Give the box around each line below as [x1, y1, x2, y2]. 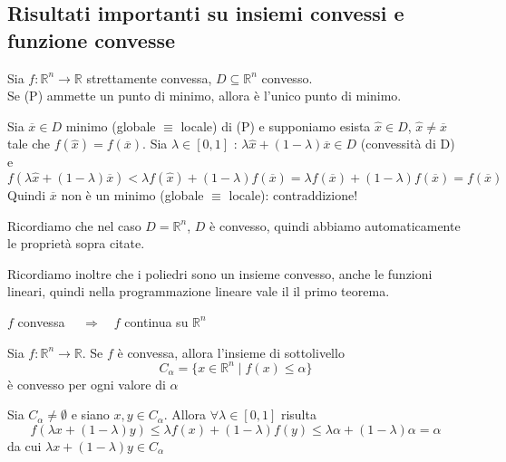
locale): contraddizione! [229, 185, 358, 204]
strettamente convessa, [86, 68, 212, 87]
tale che [7, 134, 51, 153]
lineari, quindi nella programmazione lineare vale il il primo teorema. [7, 282, 390, 301]
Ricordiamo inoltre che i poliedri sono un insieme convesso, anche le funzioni [7, 264, 433, 283]
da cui [7, 436, 42, 455]
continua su [124, 312, 189, 331]
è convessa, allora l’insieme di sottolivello [117, 342, 345, 361]
